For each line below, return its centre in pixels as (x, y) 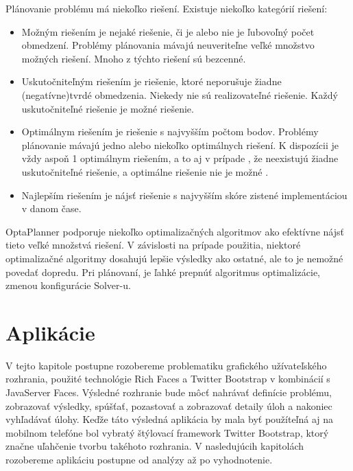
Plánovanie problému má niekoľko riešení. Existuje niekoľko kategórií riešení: (167, 8)
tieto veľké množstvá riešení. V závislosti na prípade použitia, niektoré (153, 245)
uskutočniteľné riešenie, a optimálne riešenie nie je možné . (145, 171)
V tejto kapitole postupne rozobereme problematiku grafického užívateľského (166, 365)
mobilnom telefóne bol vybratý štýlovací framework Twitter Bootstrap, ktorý (167, 432)
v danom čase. (51, 208)
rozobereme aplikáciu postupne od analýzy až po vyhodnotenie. (139, 459)
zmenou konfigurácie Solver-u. (68, 285)
